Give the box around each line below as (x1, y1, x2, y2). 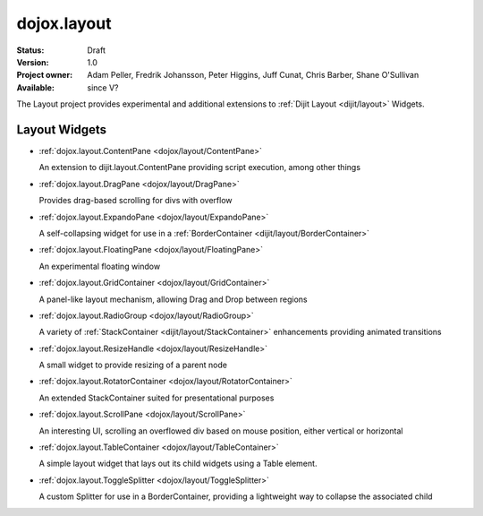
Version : (16, 56, 49, 67)
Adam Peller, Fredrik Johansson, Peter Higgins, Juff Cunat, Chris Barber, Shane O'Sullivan (87, 70, 419, 81)
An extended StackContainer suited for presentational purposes (38, 392, 275, 403)
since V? (87, 82, 119, 93)
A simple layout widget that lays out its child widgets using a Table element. (38, 458, 318, 469)
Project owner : (16, 70, 73, 81)
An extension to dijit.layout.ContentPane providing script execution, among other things (38, 162, 361, 173)
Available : (16, 82, 55, 93)
